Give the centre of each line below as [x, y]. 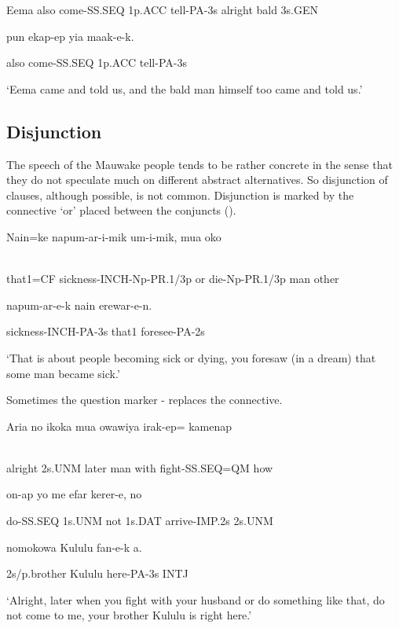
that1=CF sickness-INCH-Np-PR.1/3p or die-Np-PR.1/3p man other [173, 279]
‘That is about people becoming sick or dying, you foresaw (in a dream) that [191, 357]
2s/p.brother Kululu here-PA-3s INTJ [97, 573]
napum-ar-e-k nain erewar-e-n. [79, 305]
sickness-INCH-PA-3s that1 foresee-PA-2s [106, 331]
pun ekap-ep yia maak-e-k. [70, 36]
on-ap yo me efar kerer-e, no [74, 494]
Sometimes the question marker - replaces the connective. [145, 400]
